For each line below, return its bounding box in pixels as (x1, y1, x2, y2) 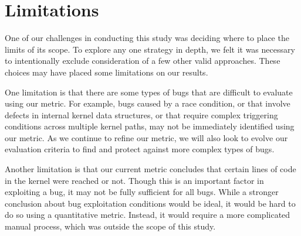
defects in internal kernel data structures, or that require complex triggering (5, 108, 278, 121)
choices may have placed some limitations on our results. (5, 66, 208, 78)
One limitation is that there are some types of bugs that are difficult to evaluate (5, 85, 293, 98)
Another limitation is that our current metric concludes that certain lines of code (5, 163, 296, 175)
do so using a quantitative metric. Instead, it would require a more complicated (5, 208, 290, 221)
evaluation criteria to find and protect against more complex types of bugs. (5, 143, 275, 155)
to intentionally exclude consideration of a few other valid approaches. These (5, 54, 280, 67)
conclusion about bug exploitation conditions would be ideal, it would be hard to (5, 197, 296, 209)
